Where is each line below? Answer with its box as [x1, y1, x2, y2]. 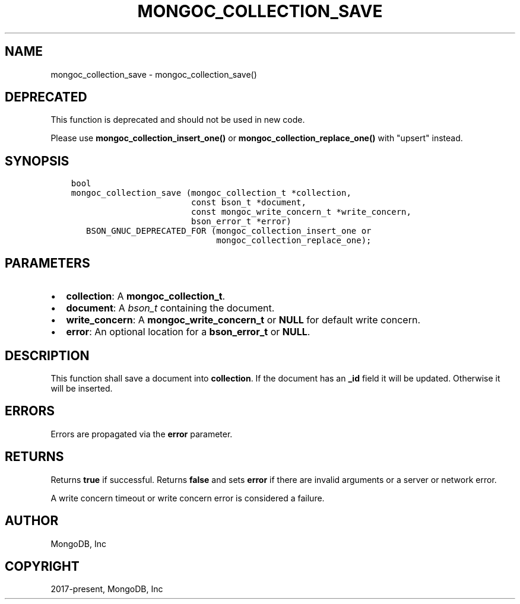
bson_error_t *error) [191, 217, 291, 227]
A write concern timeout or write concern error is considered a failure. [50, 492, 325, 503]
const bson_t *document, [191, 198, 306, 208]
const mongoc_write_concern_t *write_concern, [191, 207, 411, 217]
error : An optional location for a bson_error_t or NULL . [66, 326, 310, 338]
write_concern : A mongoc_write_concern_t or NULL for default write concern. [66, 314, 421, 326]
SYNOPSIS [5, 153, 69, 169]
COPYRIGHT [5, 558, 80, 574]
